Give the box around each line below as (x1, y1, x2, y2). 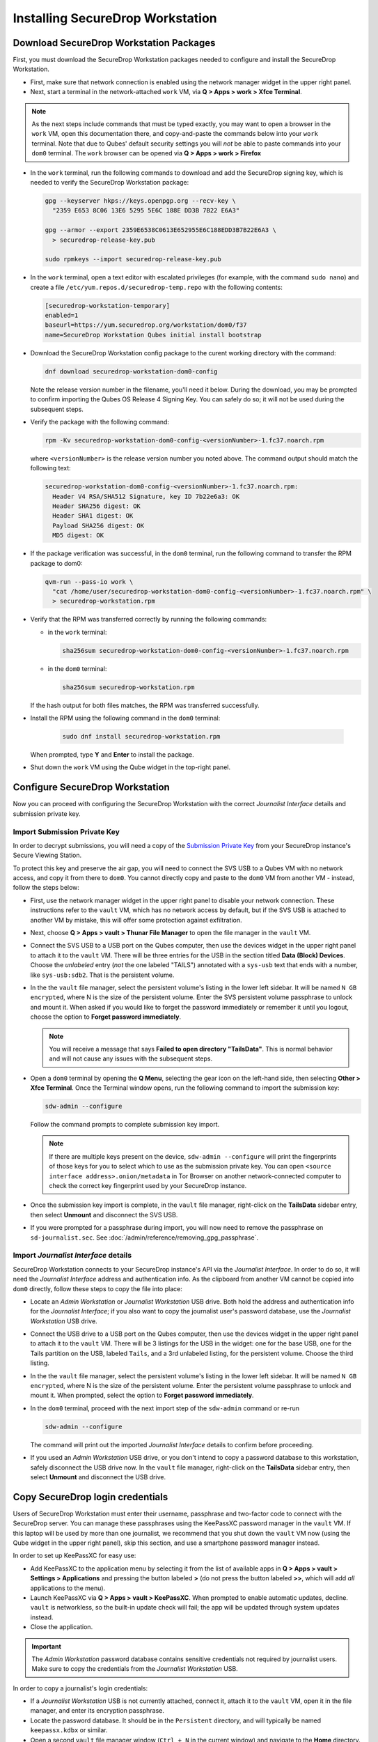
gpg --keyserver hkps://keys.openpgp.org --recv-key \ (45, 196, 236, 205)
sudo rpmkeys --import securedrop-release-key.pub (45, 255, 222, 263)
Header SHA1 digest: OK (52, 512, 134, 520)
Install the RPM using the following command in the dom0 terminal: (30, 714, 221, 723)
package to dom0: (30, 559, 83, 567)
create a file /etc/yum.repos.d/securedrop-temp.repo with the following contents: (30, 283, 283, 291)
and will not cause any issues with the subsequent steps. (49, 1054, 213, 1063)
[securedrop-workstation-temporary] (45, 302, 171, 309)
